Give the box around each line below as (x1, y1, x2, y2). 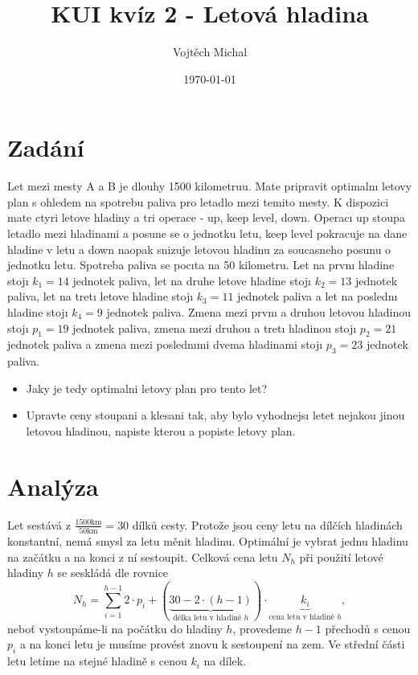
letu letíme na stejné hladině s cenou (7, 652, 187, 669)
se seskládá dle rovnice (57, 564, 169, 581)
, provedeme (232, 620, 292, 636)
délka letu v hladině (173, 614, 242, 623)
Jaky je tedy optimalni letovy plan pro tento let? (26, 379, 268, 396)
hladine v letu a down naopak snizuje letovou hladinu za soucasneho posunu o (7, 240, 391, 257)
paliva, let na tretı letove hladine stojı (7, 288, 194, 305)
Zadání (7, 131, 84, 164)
